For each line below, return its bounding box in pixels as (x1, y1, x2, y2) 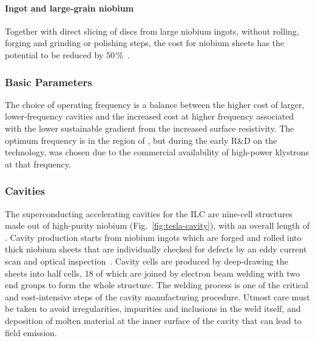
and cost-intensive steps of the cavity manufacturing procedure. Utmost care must (5, 290, 310, 303)
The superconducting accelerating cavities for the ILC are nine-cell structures (5, 207, 293, 220)
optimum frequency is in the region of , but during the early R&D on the (5, 133, 277, 146)
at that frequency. (5, 157, 71, 170)
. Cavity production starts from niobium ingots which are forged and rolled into (5, 231, 302, 243)
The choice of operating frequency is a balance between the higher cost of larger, (5, 98, 305, 110)
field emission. (5, 326, 57, 339)
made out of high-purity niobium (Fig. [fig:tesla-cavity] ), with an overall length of (5, 219, 310, 232)
